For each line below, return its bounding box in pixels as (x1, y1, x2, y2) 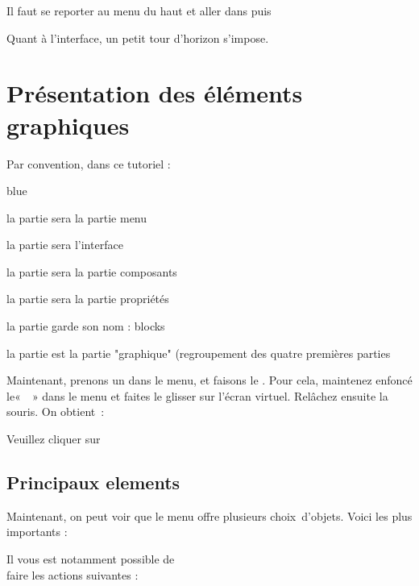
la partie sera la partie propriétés (6, 290, 169, 307)
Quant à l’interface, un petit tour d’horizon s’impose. (6, 29, 269, 46)
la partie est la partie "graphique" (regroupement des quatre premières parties (6, 344, 391, 361)
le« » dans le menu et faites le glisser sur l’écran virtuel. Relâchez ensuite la (6, 387, 388, 404)
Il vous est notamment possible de (6, 551, 175, 567)
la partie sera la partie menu (6, 209, 147, 226)
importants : (6, 523, 68, 540)
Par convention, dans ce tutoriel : (6, 155, 171, 172)
